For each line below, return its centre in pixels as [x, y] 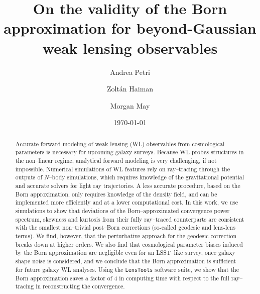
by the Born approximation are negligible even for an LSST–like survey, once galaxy [125, 253]
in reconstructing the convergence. [80, 286]
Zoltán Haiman [130, 89]
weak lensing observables [130, 47]
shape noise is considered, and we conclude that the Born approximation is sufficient [126, 261]
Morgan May [130, 105]
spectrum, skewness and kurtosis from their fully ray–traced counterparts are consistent [130, 219]
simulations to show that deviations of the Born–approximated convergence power [122, 210]
